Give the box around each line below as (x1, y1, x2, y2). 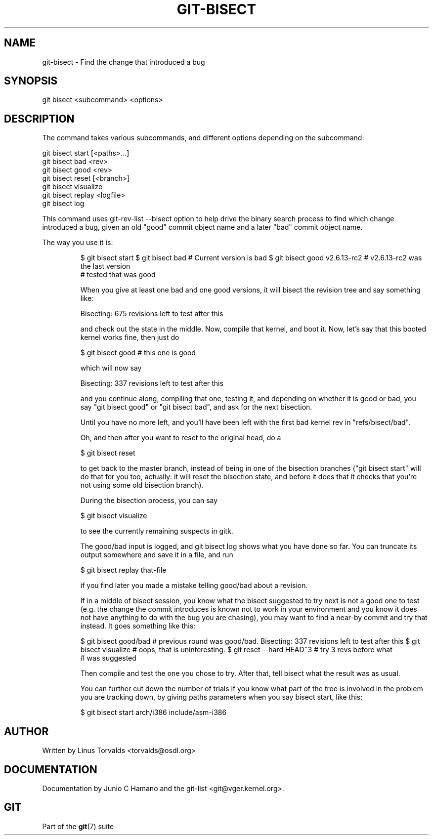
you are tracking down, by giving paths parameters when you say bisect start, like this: (80, 693, 363, 702)
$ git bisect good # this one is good (80, 348, 196, 357)
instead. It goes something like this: (80, 622, 196, 630)
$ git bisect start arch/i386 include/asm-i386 (80, 708, 227, 717)
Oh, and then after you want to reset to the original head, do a (80, 433, 281, 442)
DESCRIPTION (4, 112, 75, 125)
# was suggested (80, 654, 136, 663)
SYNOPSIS (4, 75, 58, 87)
